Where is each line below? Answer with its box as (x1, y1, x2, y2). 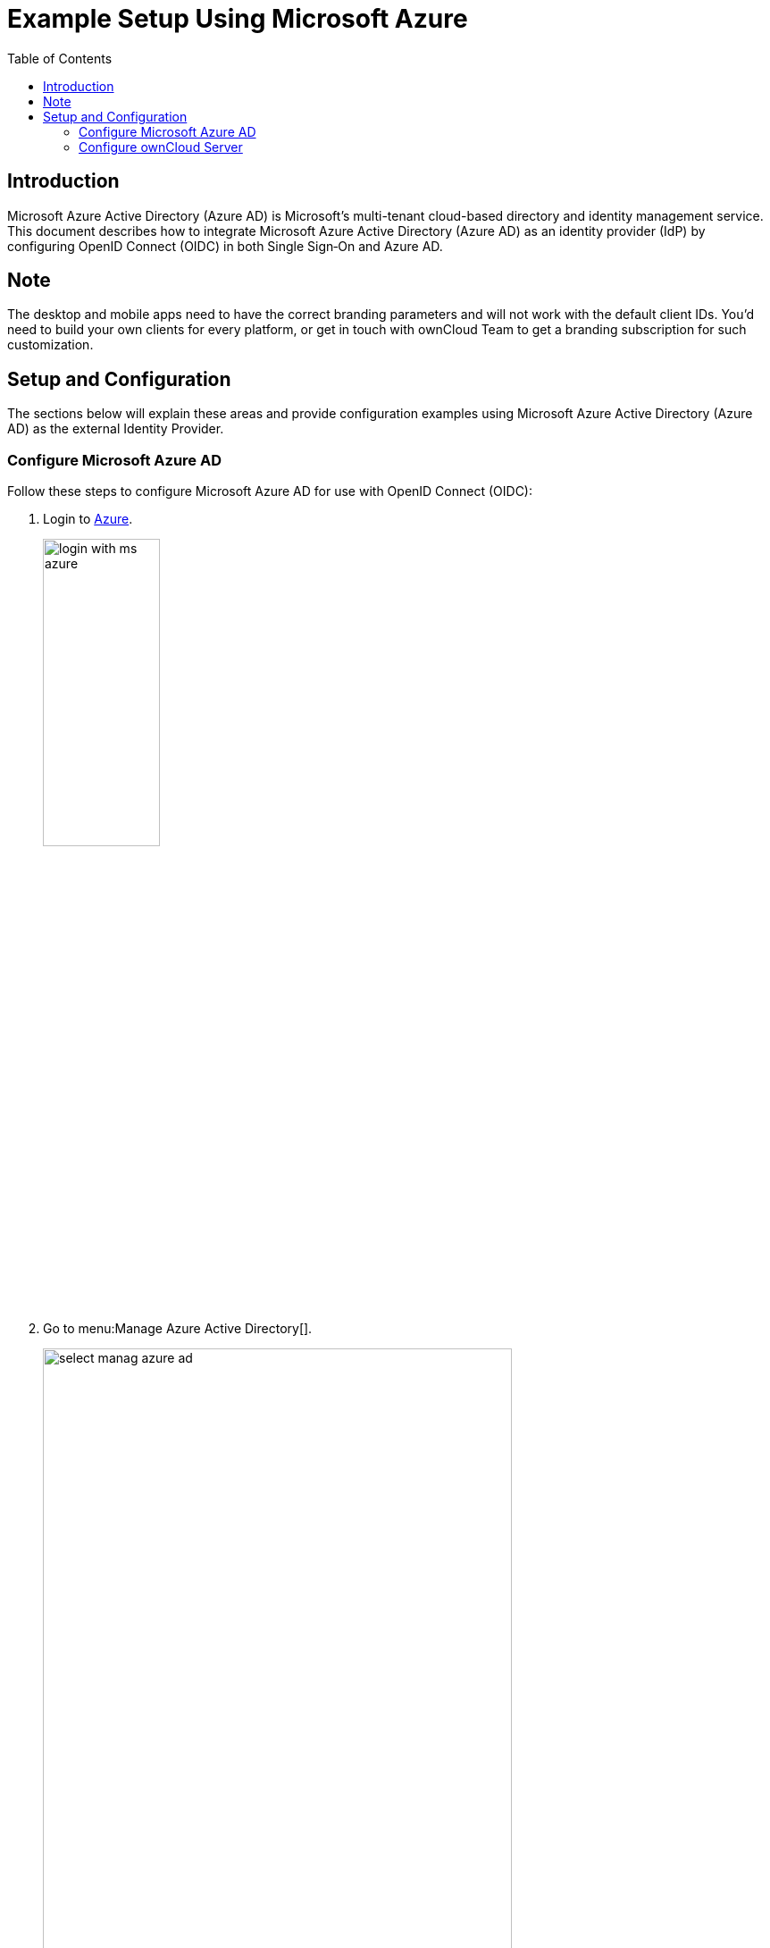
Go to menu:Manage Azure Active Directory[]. (43, 1320, 313, 1336)
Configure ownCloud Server (79, 139, 243, 155)
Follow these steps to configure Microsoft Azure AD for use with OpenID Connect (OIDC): (7, 483, 532, 500)
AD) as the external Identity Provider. (7, 421, 224, 437)
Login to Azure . (43, 511, 133, 527)
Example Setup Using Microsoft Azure (7, 4, 468, 34)
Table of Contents (7, 50, 113, 66)
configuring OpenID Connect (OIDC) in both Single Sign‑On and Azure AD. (7, 238, 443, 254)
